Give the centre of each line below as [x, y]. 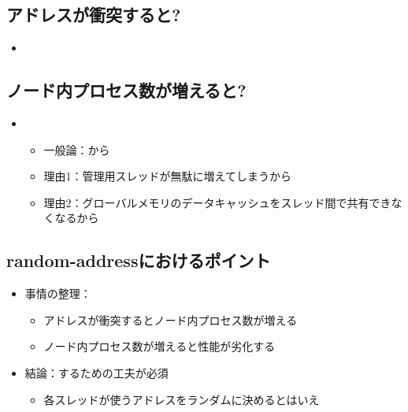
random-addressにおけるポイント [139, 260]
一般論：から [77, 149]
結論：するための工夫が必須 [96, 372]
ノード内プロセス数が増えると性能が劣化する [159, 346]
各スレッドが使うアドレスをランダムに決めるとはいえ [182, 399]
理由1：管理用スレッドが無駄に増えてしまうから [167, 176]
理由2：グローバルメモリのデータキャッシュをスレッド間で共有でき [217, 202]
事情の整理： [58, 293]
